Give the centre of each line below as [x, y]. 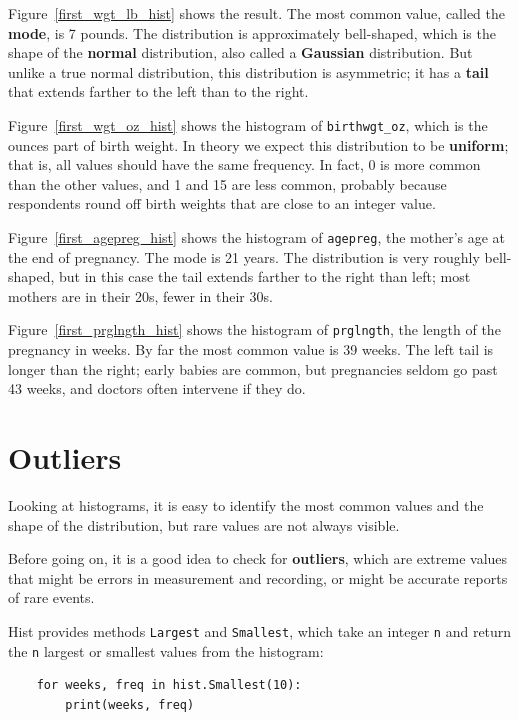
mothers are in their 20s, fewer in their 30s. [140, 295]
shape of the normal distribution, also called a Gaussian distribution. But [240, 52]
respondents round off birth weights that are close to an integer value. [222, 203]
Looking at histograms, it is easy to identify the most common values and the [246, 505]
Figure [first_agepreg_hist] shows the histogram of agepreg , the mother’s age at [257, 237]
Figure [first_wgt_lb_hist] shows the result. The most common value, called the [256, 13]
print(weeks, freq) [130, 704]
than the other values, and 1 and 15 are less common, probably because [227, 183]
